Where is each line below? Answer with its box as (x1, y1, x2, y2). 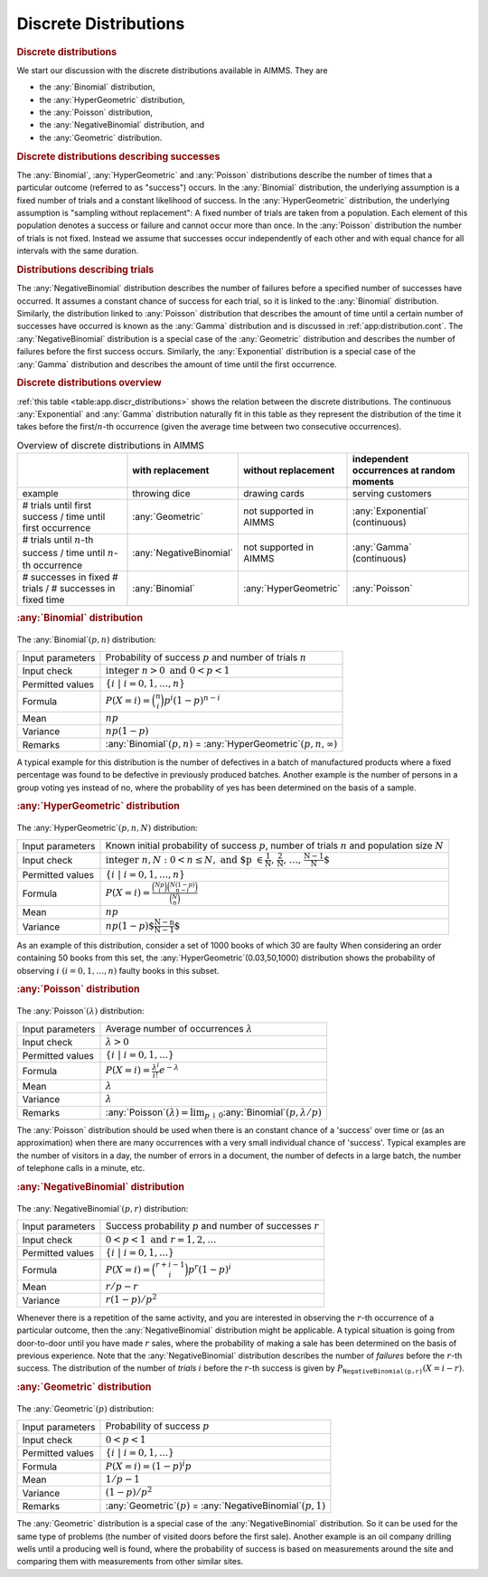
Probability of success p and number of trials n (105, 651, 307, 664)
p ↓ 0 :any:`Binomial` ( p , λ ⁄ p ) (204, 1106, 323, 1120)
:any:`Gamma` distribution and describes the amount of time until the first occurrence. (16, 358, 338, 370)
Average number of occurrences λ (105, 1022, 253, 1034)
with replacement (132, 464, 210, 477)
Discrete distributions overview (16, 376, 162, 389)
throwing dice (132, 487, 191, 500)
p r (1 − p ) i (188, 1261, 232, 1275)
